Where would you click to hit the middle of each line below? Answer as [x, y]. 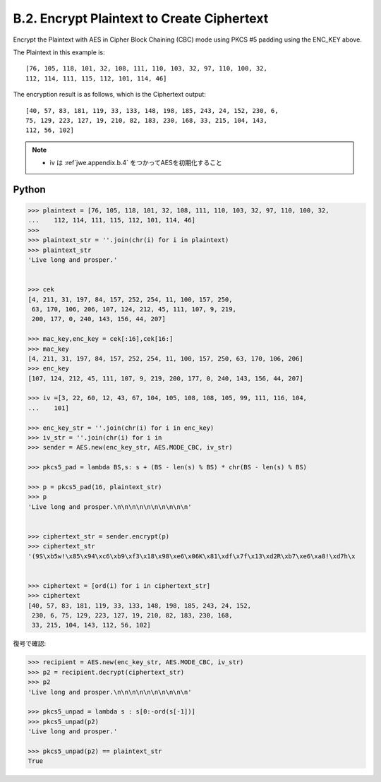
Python [29, 190]
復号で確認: [30, 644]
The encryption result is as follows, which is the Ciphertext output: [109, 95]
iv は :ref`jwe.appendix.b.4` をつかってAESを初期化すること [136, 163]
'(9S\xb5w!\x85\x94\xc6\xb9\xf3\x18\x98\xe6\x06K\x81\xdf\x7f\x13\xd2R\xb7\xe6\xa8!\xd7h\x [192, 556]
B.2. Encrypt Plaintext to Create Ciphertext [141, 18]
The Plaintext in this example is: [59, 52]
